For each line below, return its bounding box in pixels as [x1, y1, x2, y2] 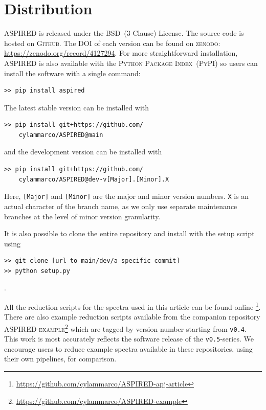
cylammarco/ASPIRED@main [18, 131, 103, 139]
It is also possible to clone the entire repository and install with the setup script [4, 228, 255, 239]
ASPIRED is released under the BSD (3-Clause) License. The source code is [4, 28, 244, 38]
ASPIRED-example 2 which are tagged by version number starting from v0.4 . [4, 322, 247, 334]
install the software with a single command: [4, 67, 141, 78]
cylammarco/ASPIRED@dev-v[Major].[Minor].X [18, 175, 169, 183]
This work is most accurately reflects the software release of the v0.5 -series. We [4, 333, 254, 344]
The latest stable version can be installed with [4, 102, 149, 112]
